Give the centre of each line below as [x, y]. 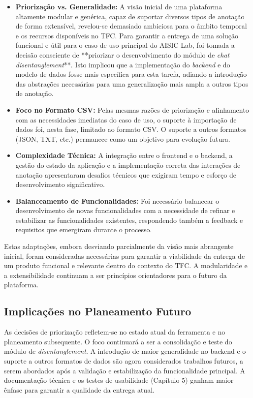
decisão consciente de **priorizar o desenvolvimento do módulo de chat [123, 54]
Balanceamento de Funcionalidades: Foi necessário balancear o [117, 200]
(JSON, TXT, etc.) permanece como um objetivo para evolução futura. [123, 138]
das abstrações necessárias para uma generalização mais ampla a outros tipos [132, 83]
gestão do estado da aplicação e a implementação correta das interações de [128, 165]
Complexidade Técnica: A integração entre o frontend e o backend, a [124, 155]
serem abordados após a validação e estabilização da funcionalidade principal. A [125, 370]
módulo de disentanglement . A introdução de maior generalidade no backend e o [125, 351]
